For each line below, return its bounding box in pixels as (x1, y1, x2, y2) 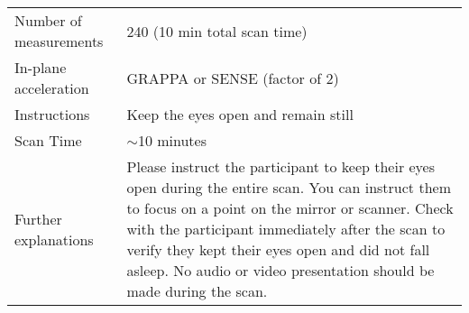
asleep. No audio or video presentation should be (126, 260, 435, 281)
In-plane (14, 57, 67, 78)
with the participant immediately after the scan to (126, 218, 446, 239)
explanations (14, 228, 94, 250)
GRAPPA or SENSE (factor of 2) (126, 67, 339, 88)
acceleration (14, 78, 89, 98)
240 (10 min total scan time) (126, 20, 308, 41)
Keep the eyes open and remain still (126, 104, 354, 124)
